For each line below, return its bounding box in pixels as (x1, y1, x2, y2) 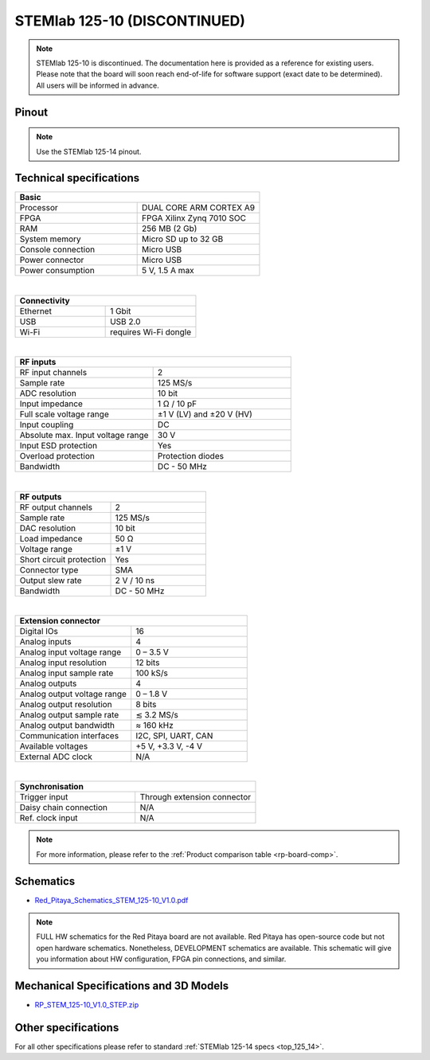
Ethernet (19, 305, 52, 316)
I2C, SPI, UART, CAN (135, 729, 213, 741)
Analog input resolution (19, 657, 107, 668)
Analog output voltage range (19, 688, 127, 699)
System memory (19, 233, 81, 244)
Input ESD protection (19, 440, 98, 452)
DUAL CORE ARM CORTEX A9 (142, 202, 255, 213)
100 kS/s (135, 667, 169, 679)
